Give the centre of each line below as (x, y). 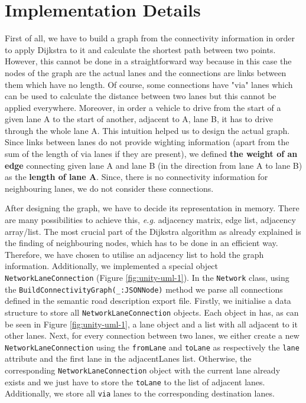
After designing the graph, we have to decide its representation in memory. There (152, 208)
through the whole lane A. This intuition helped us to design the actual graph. (147, 130)
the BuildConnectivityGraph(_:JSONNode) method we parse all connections (144, 289)
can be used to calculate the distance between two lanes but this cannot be (141, 96)
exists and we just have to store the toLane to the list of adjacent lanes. (135, 381)
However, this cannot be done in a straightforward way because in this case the (148, 61)
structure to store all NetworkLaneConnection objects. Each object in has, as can (152, 312)
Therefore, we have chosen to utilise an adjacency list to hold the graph (134, 254)
